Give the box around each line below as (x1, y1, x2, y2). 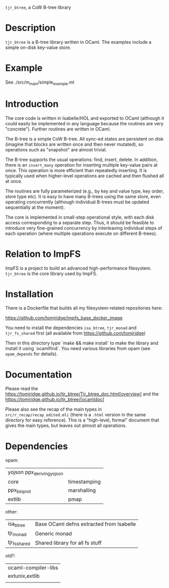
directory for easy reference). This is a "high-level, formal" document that (5, 417, 159, 423)
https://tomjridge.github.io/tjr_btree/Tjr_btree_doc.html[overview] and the (5, 391, 159, 397)
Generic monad (35, 530, 72, 537)
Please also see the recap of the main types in (5, 406, 102, 412)
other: (5, 509, 18, 515)
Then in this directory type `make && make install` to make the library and (5, 340, 158, 346)
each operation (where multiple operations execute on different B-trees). (5, 230, 157, 236)
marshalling (68, 487, 96, 494)
